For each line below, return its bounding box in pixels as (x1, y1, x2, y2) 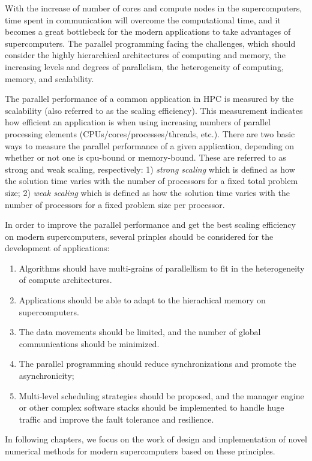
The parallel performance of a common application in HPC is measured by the (5, 92, 294, 105)
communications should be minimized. (19, 337, 160, 349)
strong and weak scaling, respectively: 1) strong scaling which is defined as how (5, 162, 295, 175)
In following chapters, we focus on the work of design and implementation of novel (5, 433, 307, 445)
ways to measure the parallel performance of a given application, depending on (5, 139, 295, 152)
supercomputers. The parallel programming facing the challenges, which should (5, 37, 296, 49)
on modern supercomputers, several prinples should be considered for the (5, 230, 274, 242)
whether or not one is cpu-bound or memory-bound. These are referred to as (5, 151, 286, 164)
